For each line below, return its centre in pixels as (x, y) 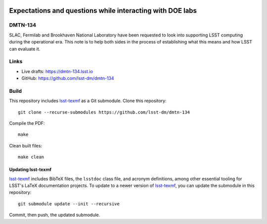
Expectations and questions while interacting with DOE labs (103, 11)
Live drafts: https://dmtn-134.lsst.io (57, 71)
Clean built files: (25, 146)
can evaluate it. (25, 49)
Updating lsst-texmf (30, 170)
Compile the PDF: (27, 123)
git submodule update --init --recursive (69, 204)
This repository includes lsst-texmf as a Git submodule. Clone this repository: (88, 101)
